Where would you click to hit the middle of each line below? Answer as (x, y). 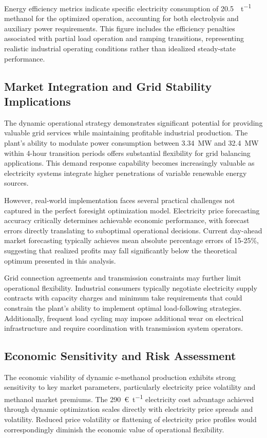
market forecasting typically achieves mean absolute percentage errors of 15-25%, (131, 240)
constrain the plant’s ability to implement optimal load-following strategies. (123, 307)
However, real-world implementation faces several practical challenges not (120, 200)
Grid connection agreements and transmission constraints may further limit (123, 278)
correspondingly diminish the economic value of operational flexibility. (114, 429)
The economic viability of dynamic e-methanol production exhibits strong (120, 377)
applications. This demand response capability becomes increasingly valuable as (129, 163)
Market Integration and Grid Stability (108, 86)
